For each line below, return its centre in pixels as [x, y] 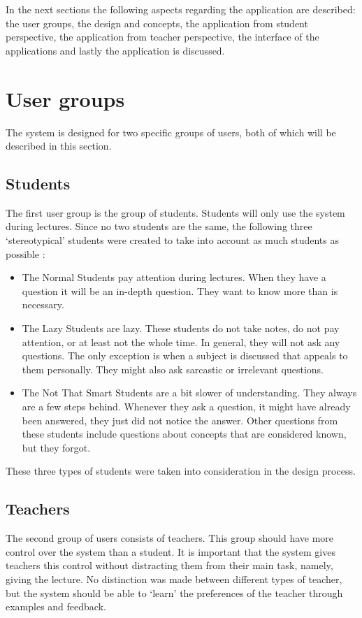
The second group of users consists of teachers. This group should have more [170, 538]
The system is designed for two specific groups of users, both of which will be [171, 132]
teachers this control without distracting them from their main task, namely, [169, 565]
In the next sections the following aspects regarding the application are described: [181, 9]
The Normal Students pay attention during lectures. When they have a [174, 277]
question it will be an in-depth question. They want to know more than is [180, 290]
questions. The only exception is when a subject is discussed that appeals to [185, 355]
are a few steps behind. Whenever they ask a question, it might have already [186, 407]
